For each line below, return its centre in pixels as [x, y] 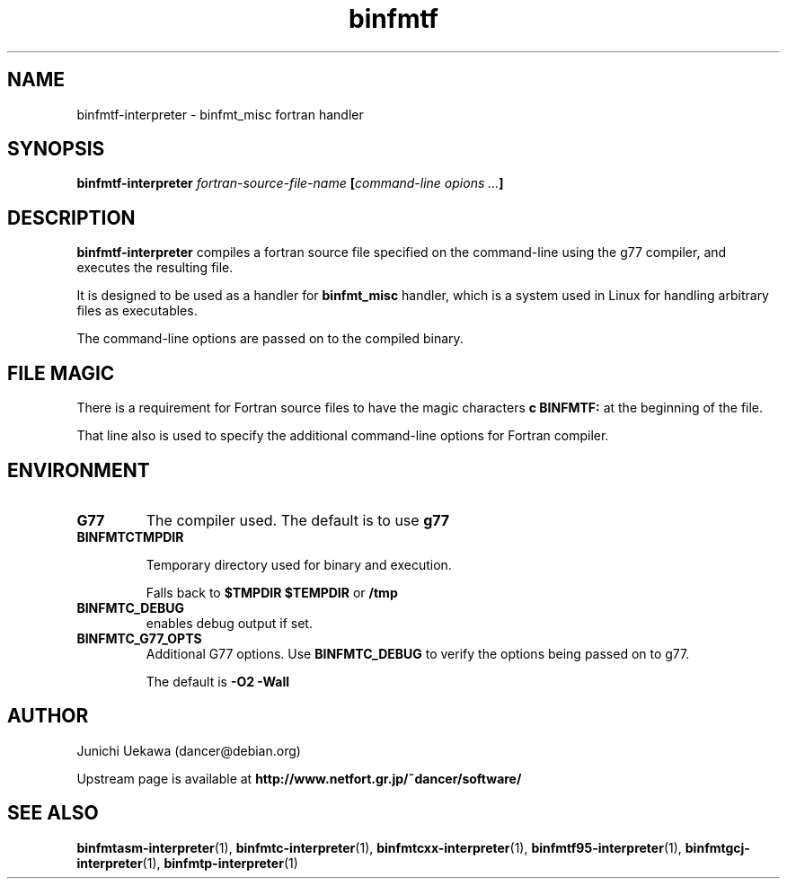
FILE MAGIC [61, 373]
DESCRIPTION [71, 217]
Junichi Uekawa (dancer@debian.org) [189, 750]
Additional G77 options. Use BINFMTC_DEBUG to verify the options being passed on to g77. [418, 653]
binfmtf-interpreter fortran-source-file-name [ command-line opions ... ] [290, 183]
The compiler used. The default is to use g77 [298, 520]
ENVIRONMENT [79, 470]
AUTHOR [48, 716]
